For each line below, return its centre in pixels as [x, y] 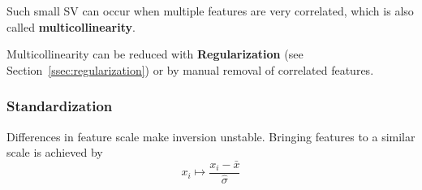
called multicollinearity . [71, 26]
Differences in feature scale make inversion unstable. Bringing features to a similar [211, 136]
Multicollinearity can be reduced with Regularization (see [155, 54]
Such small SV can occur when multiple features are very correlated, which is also [210, 11]
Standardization [60, 106]
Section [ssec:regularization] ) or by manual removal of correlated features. [190, 69]
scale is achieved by [55, 152]
